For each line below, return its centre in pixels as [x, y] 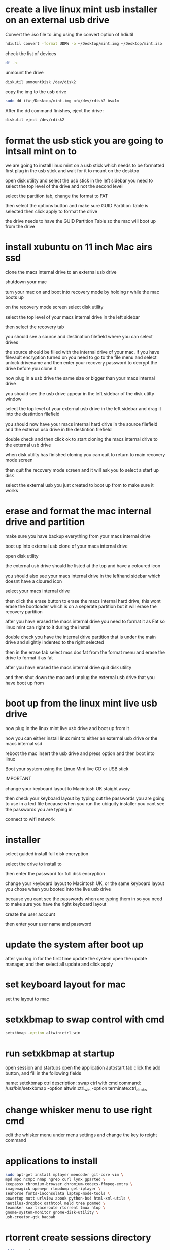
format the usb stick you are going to [84, 140]
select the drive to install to [33, 864]
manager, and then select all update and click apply [59, 964]
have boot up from [25, 683]
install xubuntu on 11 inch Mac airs [79, 247]
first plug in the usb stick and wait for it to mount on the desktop [72, 171]
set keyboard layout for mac [65, 985]
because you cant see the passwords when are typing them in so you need [84, 899]
